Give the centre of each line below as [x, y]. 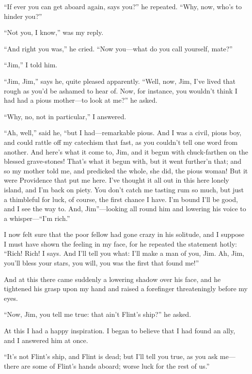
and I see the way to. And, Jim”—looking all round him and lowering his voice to [125, 209]
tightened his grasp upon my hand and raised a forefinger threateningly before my [126, 288]
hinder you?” [23, 16]
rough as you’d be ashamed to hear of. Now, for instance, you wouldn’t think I [121, 90]
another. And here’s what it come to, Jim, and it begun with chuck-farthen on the [126, 151]
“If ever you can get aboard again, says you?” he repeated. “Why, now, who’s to [123, 6]
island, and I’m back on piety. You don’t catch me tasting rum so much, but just [124, 189]
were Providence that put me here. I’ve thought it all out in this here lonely [117, 180]
